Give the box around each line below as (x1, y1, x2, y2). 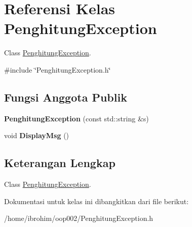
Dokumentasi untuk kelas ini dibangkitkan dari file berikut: (4, 196, 189, 206)
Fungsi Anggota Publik (4, 89, 127, 105)
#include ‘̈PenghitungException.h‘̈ (4, 64, 111, 75)
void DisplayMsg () (4, 130, 69, 141)
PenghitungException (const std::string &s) (4, 113, 149, 123)
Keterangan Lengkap (4, 155, 116, 171)
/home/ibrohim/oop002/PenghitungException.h (4, 213, 153, 223)
